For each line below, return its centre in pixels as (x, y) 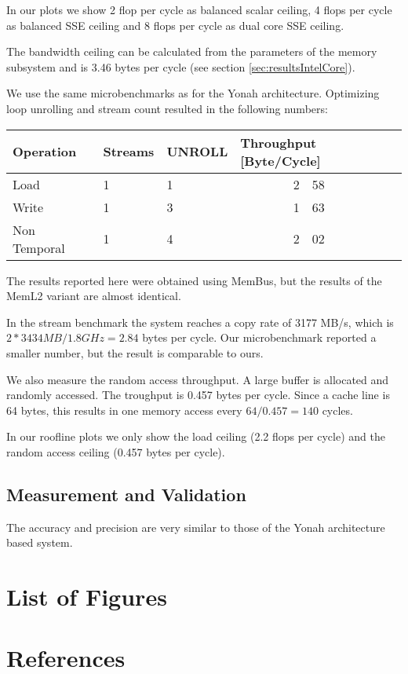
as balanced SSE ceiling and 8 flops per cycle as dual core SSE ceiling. (175, 25)
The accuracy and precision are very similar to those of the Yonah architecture (196, 527)
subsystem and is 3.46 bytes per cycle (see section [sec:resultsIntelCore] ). (181, 66)
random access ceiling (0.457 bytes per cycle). (116, 451)
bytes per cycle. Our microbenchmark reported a (259, 337)
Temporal (39, 247)
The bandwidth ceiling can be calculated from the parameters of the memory (192, 51)
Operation (45, 152)
